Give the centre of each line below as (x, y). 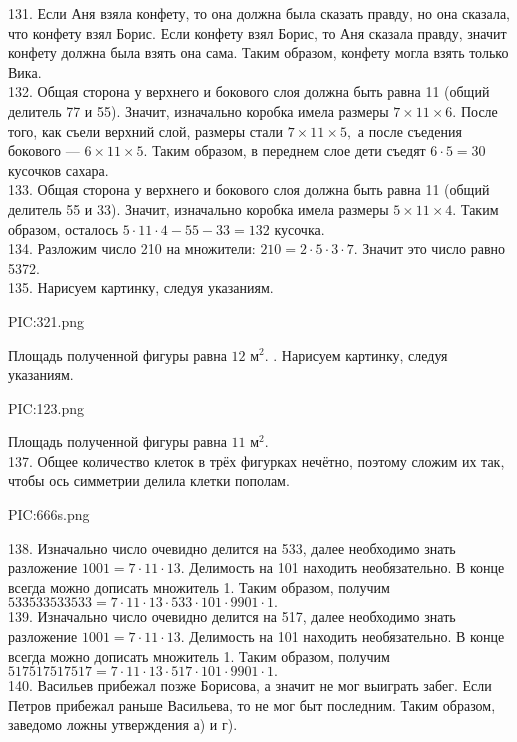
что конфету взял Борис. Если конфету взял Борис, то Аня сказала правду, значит (257, 32)
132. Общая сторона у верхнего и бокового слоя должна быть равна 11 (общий (249, 91)
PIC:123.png (46, 407)
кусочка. (299, 228)
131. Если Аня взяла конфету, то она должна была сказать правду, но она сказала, (259, 13)
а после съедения (409, 130)
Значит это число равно (434, 248)
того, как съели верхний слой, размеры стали (146, 130)
